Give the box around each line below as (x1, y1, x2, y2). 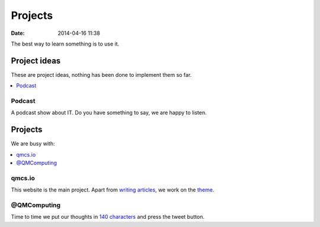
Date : (11, 30, 25, 37)
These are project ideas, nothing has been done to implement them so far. (11, 71, 192, 78)
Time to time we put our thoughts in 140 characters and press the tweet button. (11, 213, 204, 220)
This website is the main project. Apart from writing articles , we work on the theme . (11, 186, 215, 193)
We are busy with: (11, 140, 55, 147)
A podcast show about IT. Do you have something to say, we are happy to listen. (11, 109, 207, 116)
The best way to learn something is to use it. (11, 40, 120, 47)
